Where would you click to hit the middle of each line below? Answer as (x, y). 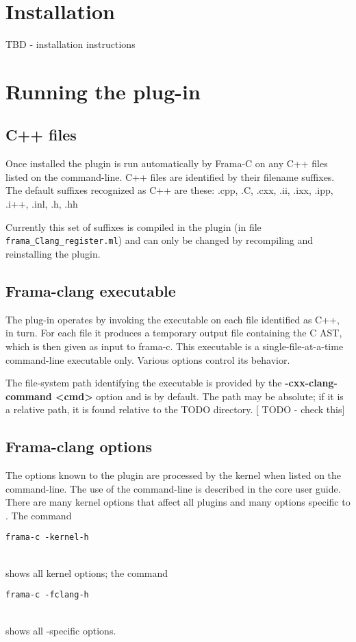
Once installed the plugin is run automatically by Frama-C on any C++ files (167, 163)
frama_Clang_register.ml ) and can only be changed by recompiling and (159, 240)
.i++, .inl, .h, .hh (42, 204)
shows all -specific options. (61, 630)
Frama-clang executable (91, 290)
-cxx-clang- (311, 383)
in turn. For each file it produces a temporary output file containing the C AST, (174, 333)
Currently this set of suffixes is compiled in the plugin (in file (133, 226)
